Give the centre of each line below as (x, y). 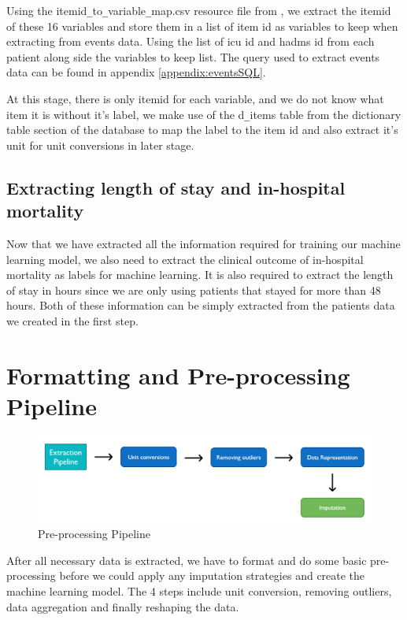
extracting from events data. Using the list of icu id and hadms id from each (191, 41)
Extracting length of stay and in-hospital (176, 187)
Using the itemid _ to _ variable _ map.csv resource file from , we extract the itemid (199, 10)
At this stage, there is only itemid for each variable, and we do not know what (195, 99)
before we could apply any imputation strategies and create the (212, 575)
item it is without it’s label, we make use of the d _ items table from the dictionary (204, 114)
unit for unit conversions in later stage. (100, 145)
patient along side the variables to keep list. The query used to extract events (193, 56)
